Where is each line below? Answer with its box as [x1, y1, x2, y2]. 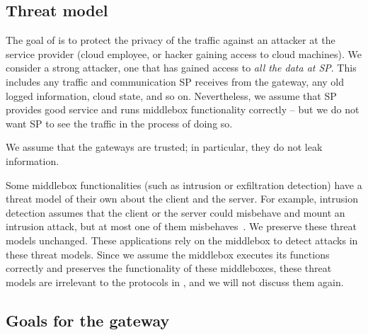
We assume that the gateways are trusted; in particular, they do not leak [6, 140, 323, 154]
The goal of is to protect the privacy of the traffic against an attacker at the [6, 33, 335, 47]
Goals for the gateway [6, 309, 170, 331]
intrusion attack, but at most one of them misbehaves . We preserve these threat [6, 219, 357, 234]
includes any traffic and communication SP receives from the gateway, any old [6, 74, 345, 89]
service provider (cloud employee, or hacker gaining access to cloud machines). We [6, 46, 362, 61]
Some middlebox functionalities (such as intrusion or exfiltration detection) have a [6, 177, 362, 192]
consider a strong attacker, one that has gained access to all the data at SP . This [6, 60, 357, 75]
